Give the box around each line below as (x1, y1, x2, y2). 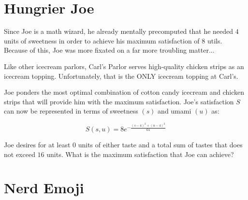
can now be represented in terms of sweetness (4, 106, 138, 116)
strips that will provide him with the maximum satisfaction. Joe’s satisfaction (4, 96, 234, 106)
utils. (207, 35, 222, 45)
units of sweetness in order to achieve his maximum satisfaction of (4, 35, 200, 45)
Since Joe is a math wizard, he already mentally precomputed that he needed (4, 26, 233, 36)
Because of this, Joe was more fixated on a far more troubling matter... (4, 45, 215, 55)
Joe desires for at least (4, 140, 71, 150)
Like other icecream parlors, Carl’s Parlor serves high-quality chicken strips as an (4, 61, 244, 71)
